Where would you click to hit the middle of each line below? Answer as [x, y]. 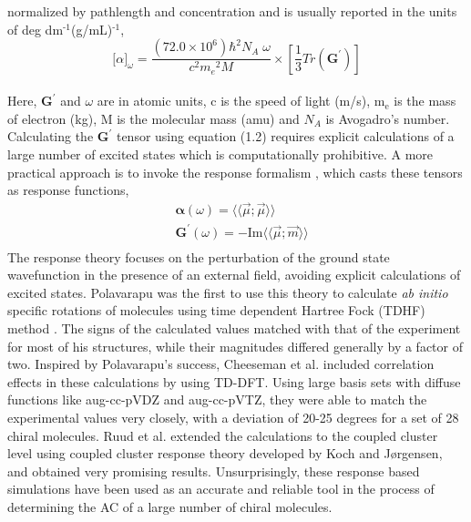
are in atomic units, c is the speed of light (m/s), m [241, 101]
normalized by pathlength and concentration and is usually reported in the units [232, 11]
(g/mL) [92, 29]
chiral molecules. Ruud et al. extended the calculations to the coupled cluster [223, 435]
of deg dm [36, 29]
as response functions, [68, 190]
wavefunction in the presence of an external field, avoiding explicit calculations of [234, 275]
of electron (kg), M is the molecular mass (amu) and [154, 118]
